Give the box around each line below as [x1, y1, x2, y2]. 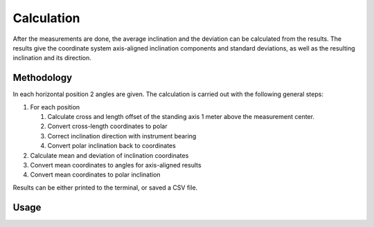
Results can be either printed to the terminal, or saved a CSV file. [12, 183, 198, 192]
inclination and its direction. [12, 54, 91, 62]
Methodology [12, 72, 73, 84]
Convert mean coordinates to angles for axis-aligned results [30, 161, 202, 169]
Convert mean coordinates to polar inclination [30, 170, 161, 179]
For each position [30, 102, 80, 111]
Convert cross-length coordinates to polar [47, 122, 168, 131]
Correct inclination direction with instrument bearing [47, 131, 197, 140]
